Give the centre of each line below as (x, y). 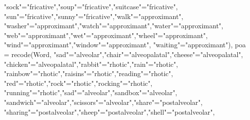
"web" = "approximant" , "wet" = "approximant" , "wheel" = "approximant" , (106, 35)
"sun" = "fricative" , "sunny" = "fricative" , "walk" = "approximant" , (94, 16)
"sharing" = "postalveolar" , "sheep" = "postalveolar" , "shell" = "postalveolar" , (109, 111)
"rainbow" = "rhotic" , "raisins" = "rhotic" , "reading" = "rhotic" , (89, 73)
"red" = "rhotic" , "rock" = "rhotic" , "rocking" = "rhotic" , (78, 83)
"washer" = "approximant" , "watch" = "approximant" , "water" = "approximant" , (114, 26)
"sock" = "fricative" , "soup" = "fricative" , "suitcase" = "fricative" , (91, 6)
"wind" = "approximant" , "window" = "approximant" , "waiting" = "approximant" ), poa (125, 45)
